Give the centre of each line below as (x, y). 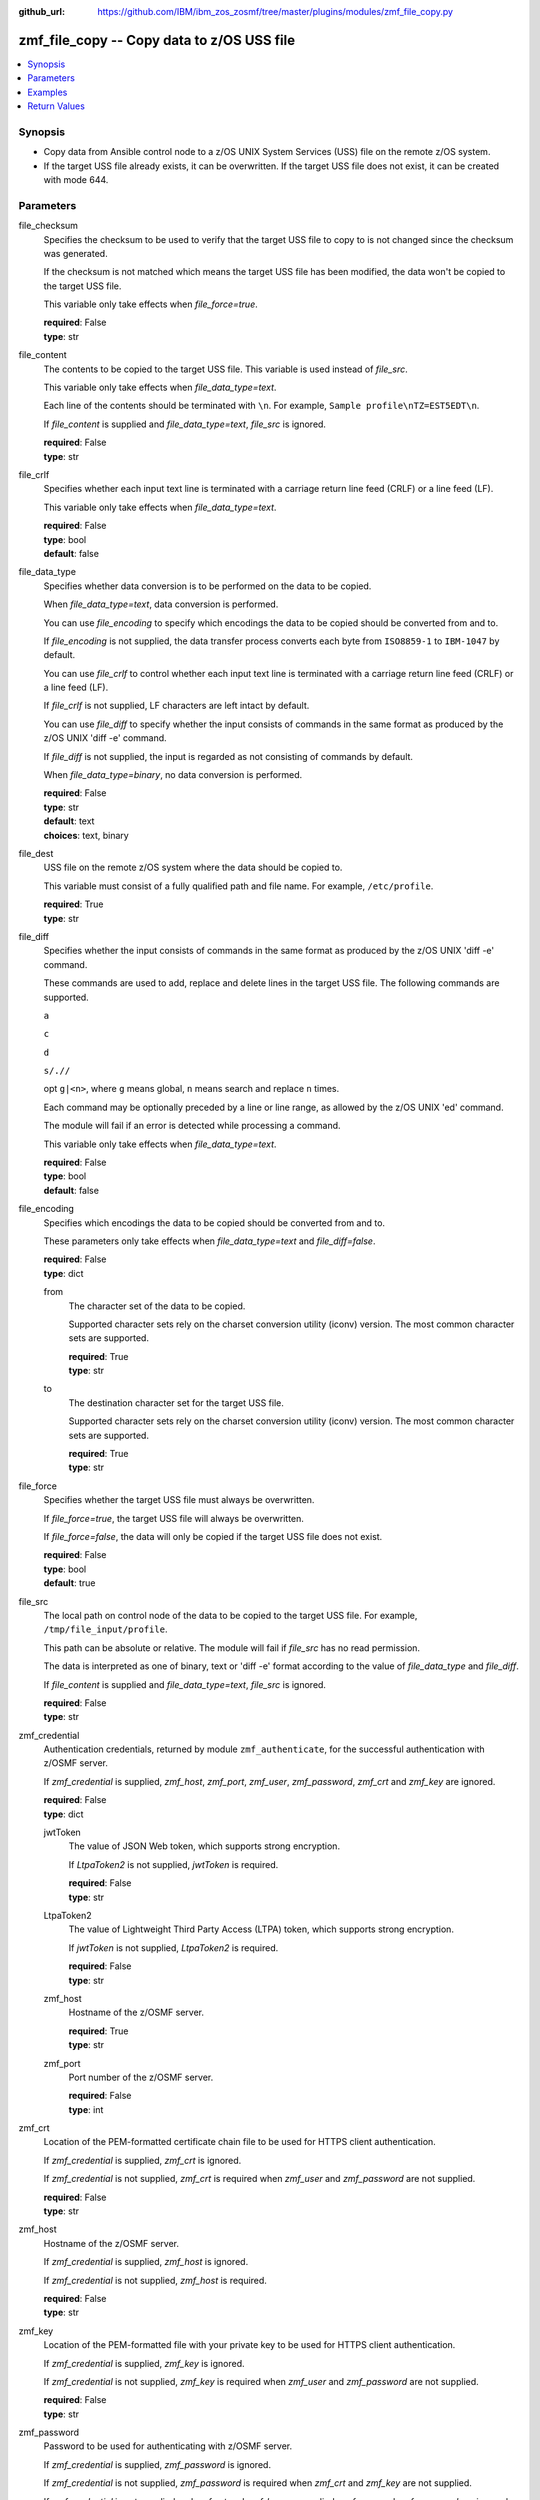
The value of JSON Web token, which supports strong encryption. (204, 1846)
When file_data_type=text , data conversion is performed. (161, 604)
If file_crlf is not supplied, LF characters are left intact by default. (176, 706)
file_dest (36, 853)
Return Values (56, 106)
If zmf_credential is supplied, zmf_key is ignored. (144, 2363)
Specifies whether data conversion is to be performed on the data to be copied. (207, 586)
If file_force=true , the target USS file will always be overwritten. (174, 1518)
